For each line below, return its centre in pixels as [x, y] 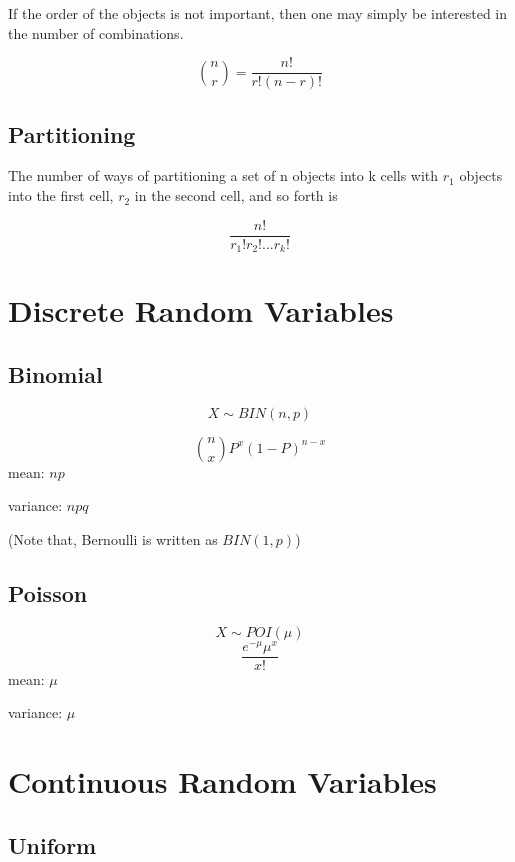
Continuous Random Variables [222, 781]
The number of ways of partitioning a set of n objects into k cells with [223, 175]
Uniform [52, 844]
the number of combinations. [96, 32]
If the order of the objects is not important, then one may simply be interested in [258, 13]
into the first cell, [61, 195]
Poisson [48, 592]
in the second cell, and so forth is [236, 195]
